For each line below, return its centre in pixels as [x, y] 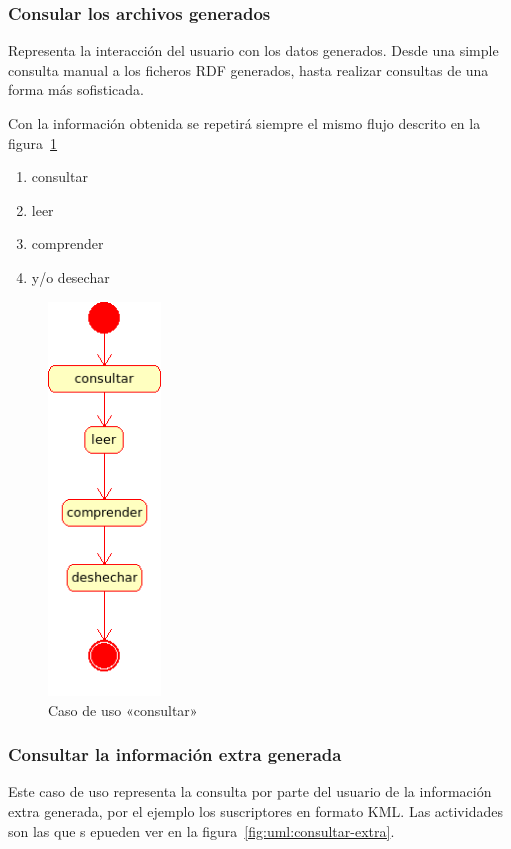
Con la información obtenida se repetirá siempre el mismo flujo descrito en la [244, 123]
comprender [67, 243]
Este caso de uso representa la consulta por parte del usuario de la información [250, 791]
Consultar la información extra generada [175, 754]
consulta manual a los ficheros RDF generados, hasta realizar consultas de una [248, 69]
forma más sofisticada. [76, 89]
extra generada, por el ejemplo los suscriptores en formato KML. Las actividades [255, 810]
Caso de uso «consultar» [123, 709]
